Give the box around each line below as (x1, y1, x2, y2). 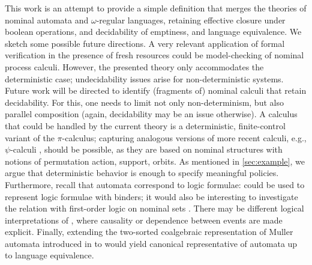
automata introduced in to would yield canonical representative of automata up (5, 237, 298, 249)
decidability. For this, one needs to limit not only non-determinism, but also (5, 96, 284, 108)
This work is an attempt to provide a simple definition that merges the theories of (5, 2, 307, 14)
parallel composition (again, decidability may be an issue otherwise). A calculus (5, 108, 298, 120)
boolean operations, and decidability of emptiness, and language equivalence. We (5, 25, 302, 38)
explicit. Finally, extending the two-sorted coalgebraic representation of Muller (5, 225, 293, 238)
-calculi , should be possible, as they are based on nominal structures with (10, 143, 283, 156)
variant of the (5, 131, 55, 144)
